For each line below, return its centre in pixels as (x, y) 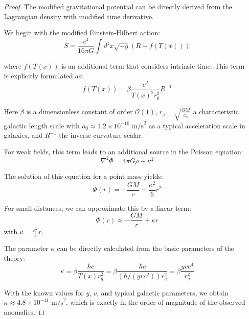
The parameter (26, 248)
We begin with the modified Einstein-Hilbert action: (82, 33)
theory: (15, 258)
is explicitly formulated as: (44, 75)
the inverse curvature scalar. (101, 135)
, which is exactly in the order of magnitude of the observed (156, 302)
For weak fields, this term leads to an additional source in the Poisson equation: (124, 151)
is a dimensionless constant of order (79, 111)
